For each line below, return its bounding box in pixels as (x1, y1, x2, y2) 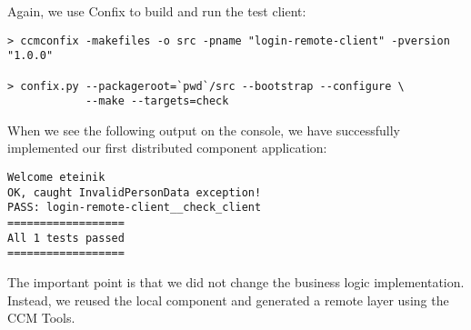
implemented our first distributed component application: (7, 138, 327, 157)
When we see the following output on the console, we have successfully (7, 120, 400, 139)
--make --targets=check (85, 95, 229, 108)
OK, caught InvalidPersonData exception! (7, 185, 262, 199)
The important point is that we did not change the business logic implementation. (7, 273, 465, 291)
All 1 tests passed (7, 231, 125, 245)
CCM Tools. (7, 308, 75, 327)
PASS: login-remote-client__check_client (7, 201, 262, 215)
